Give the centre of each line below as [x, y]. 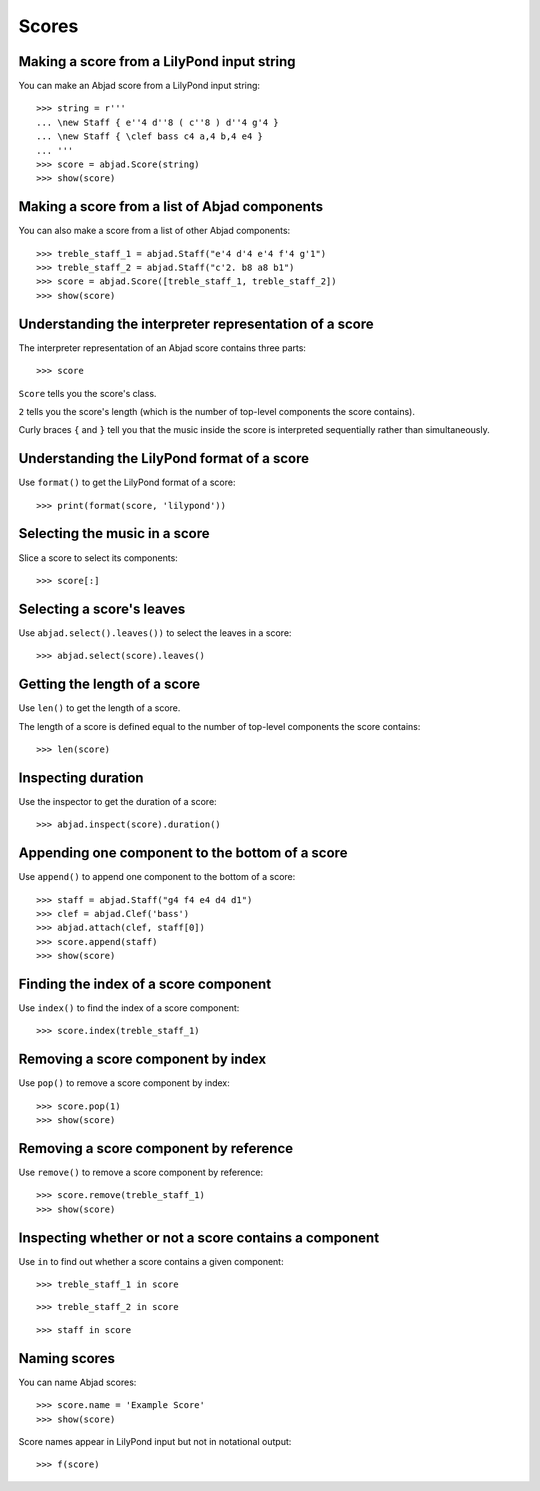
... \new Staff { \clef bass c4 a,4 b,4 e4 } [150, 136]
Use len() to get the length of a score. [99, 708]
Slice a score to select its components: [98, 557]
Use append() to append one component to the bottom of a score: [157, 877]
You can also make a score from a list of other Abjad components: [154, 231]
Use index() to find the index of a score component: [129, 1007]
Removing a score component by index [142, 1059]
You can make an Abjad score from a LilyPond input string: [139, 86]
